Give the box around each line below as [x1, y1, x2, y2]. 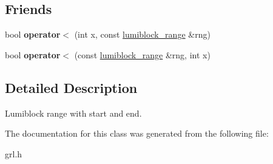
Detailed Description [5, 78, 138, 97]
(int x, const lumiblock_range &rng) [74, 28, 211, 41]
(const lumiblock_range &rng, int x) [74, 48, 211, 61]
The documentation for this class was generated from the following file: [5, 127, 269, 140]
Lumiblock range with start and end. [5, 106, 142, 119]
